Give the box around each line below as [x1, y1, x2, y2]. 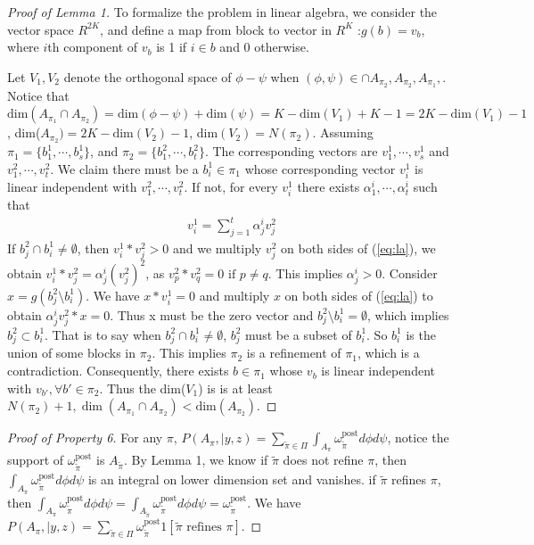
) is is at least [198, 378, 273, 397]
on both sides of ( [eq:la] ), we [281, 238, 436, 257]
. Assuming [312, 123, 374, 142]
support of [7, 450, 64, 469]
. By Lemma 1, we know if [123, 450, 268, 469]
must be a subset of [245, 325, 352, 343]
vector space [7, 20, 74, 38]
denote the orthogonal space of [63, 67, 232, 86]
